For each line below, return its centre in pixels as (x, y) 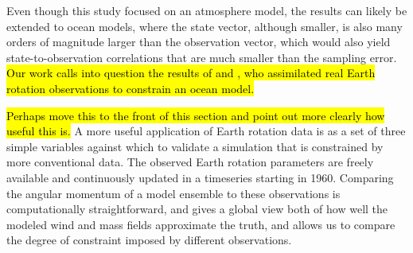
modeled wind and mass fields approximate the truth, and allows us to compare (201, 224)
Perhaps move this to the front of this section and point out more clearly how (196, 115)
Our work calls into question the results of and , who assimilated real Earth (191, 73)
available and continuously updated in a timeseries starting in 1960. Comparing (200, 177)
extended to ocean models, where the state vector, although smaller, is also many (205, 26)
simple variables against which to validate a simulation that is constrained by (195, 146)
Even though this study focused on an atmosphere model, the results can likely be (207, 10)
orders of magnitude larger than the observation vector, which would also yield (199, 42)
